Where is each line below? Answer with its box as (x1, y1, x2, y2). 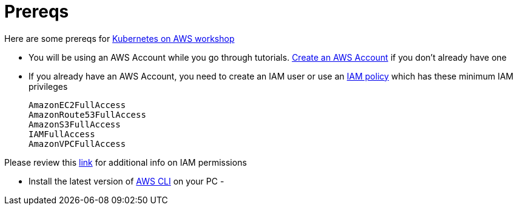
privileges (29, 81, 68, 92)
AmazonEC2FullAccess (29, 100, 126, 110)
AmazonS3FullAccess (29, 119, 121, 129)
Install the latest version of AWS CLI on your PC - (29, 175, 224, 186)
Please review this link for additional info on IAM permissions (4, 157, 247, 168)
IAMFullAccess (29, 129, 95, 139)
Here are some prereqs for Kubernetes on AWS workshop (4, 33, 235, 44)
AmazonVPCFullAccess (29, 138, 126, 149)
